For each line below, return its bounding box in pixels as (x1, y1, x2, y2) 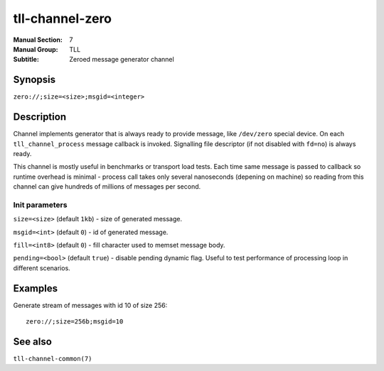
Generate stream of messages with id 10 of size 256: (13, 301, 168, 309)
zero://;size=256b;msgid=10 (26, 318, 124, 326)
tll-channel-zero (13, 11, 112, 26)
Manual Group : (13, 45, 58, 53)
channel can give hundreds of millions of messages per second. (13, 182, 201, 191)
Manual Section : (13, 35, 63, 44)
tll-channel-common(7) (13, 355, 92, 362)
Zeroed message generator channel (69, 55, 174, 64)
